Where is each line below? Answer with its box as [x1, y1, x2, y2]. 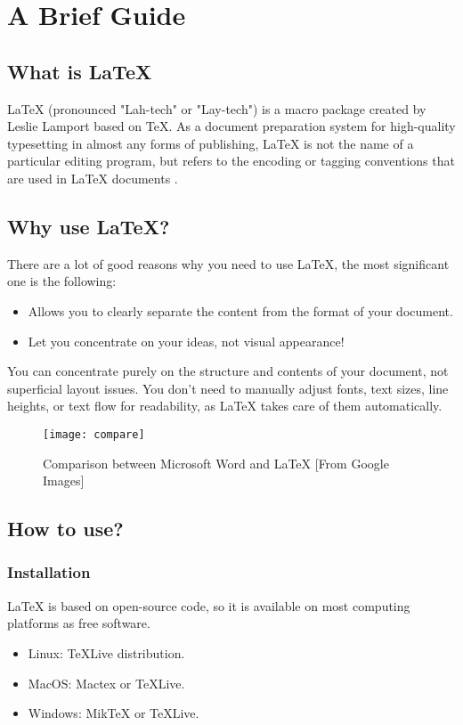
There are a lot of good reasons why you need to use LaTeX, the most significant [7, 254, 450, 273]
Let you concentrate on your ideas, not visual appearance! [28, 331, 345, 350]
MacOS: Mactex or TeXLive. [28, 673, 185, 692]
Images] [43, 471, 85, 490]
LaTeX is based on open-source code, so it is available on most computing [7, 596, 410, 615]
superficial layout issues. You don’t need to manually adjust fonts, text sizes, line [7, 379, 449, 397]
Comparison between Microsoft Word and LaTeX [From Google [43, 453, 389, 472]
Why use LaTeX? [7, 212, 170, 240]
